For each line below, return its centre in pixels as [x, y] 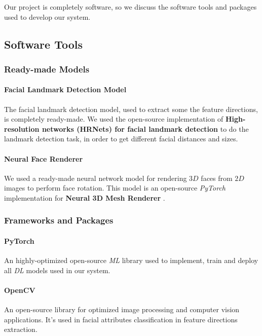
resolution [22, 128]
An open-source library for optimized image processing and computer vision [122, 309]
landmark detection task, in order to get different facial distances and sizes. [121, 139]
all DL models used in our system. [57, 270]
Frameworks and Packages [59, 220]
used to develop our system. [47, 16]
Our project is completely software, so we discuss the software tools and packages [130, 7]
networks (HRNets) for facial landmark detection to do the [145, 128]
